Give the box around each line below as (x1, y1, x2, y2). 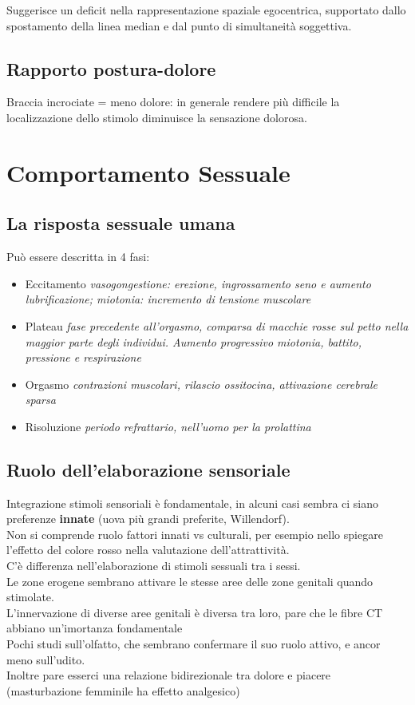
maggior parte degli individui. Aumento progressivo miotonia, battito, (25, 333, 362, 350)
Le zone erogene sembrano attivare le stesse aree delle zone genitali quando (6, 572, 373, 589)
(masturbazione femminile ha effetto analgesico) (6, 682, 240, 699)
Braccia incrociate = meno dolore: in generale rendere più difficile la (6, 93, 340, 110)
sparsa (25, 391, 56, 408)
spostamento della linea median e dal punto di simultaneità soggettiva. (6, 17, 352, 34)
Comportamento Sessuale (6, 156, 290, 188)
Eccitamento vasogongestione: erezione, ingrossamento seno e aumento (25, 275, 371, 291)
